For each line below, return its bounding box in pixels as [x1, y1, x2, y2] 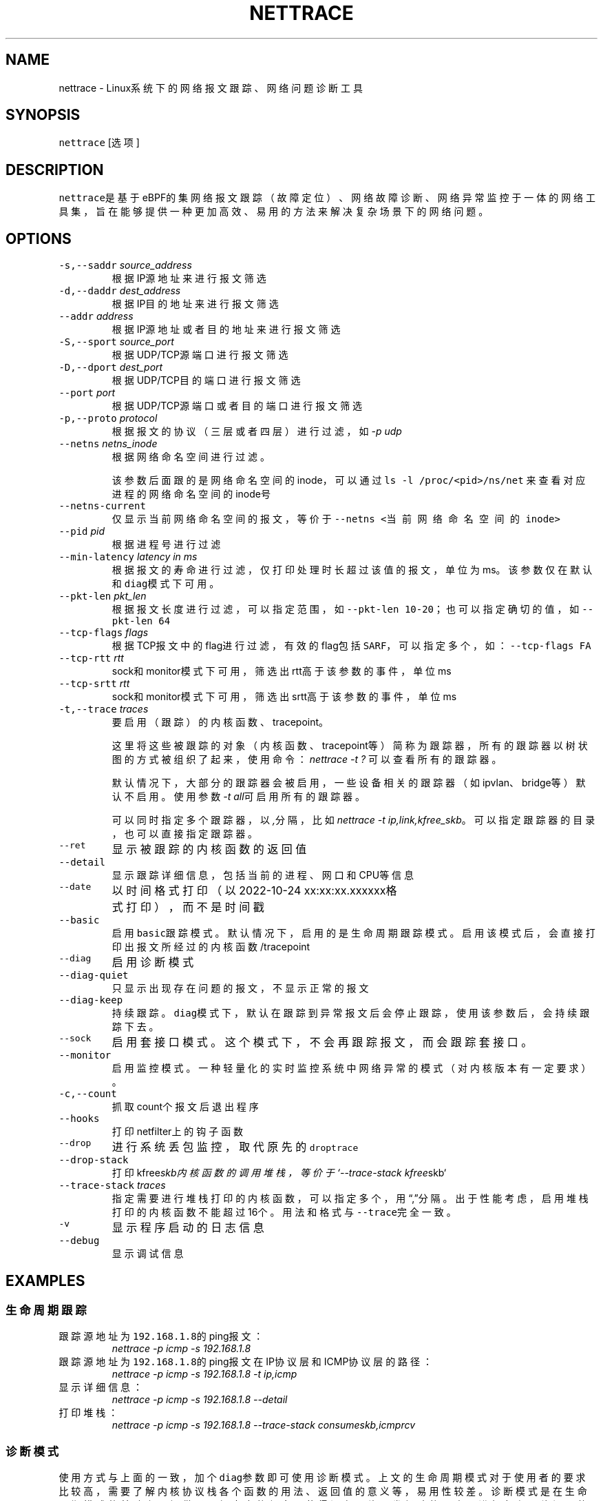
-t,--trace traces [59, 703, 149, 715]
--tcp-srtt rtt [59, 677, 130, 690]
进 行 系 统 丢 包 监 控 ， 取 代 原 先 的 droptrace [112, 1140, 359, 1154]
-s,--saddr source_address [59, 259, 192, 272]
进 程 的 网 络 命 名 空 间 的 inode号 [112, 488, 271, 500]
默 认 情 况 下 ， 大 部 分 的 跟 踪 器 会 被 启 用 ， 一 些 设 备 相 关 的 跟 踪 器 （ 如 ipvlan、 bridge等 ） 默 [112, 777, 586, 789]
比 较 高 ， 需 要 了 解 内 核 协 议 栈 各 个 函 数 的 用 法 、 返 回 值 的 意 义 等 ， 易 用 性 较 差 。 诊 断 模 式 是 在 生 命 [59, 1485, 587, 1498]
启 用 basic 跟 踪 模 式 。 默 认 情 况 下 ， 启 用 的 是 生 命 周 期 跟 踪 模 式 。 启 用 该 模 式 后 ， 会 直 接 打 [112, 927, 595, 939]
